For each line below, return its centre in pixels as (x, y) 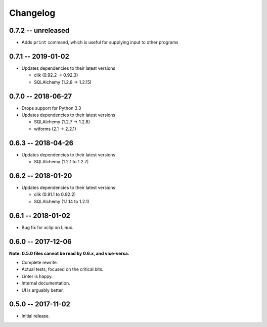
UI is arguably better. (43, 290)
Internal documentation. (46, 283)
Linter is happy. (37, 276)
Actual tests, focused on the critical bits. (63, 269)
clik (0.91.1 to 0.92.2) (55, 194)
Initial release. (36, 316)
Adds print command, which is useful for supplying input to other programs (100, 43)
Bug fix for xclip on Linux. (47, 227)
